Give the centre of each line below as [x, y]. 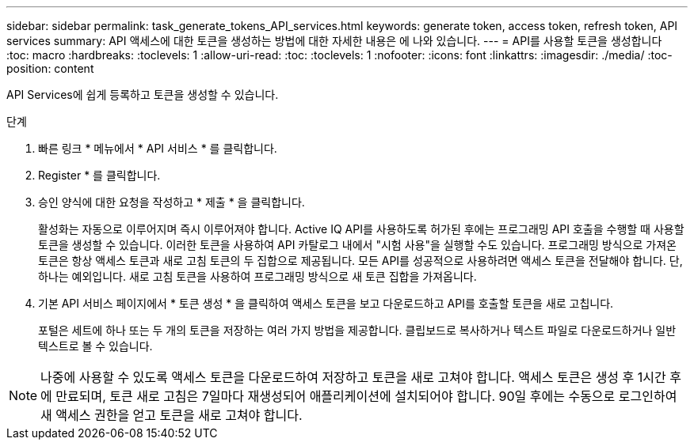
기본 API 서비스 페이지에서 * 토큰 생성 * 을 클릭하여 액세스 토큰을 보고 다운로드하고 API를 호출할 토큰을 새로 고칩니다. [326, 303]
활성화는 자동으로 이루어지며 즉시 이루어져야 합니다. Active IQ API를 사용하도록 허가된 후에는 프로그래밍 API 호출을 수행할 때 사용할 [361, 229]
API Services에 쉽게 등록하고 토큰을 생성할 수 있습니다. [143, 94]
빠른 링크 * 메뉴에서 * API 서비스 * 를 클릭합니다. [158, 148]
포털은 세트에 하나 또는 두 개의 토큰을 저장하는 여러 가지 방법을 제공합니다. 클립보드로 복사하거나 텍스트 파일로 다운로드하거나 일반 [357, 330]
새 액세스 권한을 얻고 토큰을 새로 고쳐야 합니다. [172, 415]
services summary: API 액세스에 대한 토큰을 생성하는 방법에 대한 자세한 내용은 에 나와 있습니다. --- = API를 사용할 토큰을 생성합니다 [334, 41]
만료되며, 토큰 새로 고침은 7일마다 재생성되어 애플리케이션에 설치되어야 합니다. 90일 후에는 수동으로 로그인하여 [366, 396]
